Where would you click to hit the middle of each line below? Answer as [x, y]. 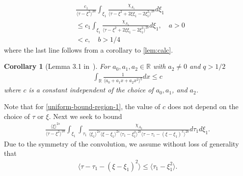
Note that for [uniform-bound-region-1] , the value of [82, 106]
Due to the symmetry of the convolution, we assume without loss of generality [121, 143]
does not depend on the [203, 106]
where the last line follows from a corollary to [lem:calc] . [89, 49]
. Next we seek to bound [85, 116]
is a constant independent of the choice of [91, 90]
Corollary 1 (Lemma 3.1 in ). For [57, 66]
